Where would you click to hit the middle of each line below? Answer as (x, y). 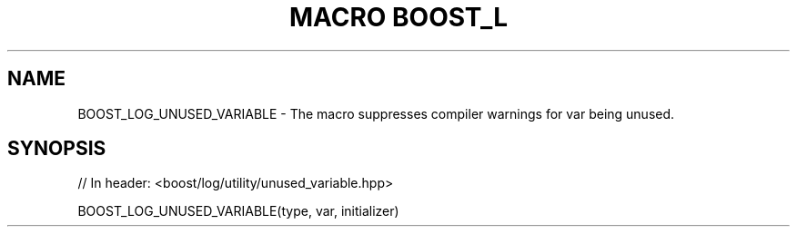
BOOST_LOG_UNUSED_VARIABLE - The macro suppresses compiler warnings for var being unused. (376, 113)
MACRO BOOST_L (398, 17)
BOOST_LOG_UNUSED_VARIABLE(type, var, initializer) (238, 211)
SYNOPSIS (57, 149)
